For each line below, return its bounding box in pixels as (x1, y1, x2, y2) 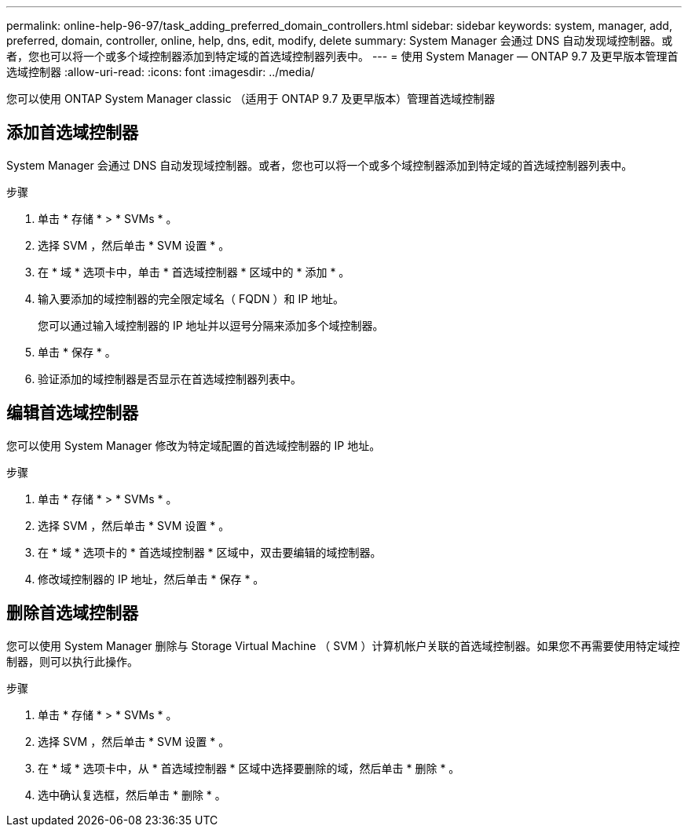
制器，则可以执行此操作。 (6, 654, 138, 668)
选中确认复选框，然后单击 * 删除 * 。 (38, 787, 226, 802)
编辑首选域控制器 (6, 403, 138, 423)
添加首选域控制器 (6, 122, 138, 143)
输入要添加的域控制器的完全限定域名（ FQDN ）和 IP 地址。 (38, 291, 345, 305)
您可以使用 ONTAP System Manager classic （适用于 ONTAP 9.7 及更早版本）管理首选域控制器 (6, 92, 496, 105)
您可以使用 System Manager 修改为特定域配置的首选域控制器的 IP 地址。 (6, 438, 381, 452)
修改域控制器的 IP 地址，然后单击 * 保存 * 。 (38, 572, 265, 586)
